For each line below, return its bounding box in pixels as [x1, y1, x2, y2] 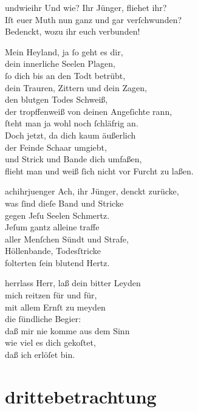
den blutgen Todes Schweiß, [5, 93, 108, 106]
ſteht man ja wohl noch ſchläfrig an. [5, 117, 138, 129]
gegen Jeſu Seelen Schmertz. [5, 208, 110, 221]
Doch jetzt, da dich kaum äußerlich [5, 128, 136, 141]
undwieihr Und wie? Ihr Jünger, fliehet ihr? [5, 1, 167, 13]
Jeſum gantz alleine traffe [5, 221, 100, 233]
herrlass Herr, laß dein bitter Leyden [5, 276, 141, 289]
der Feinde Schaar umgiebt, [5, 140, 107, 153]
